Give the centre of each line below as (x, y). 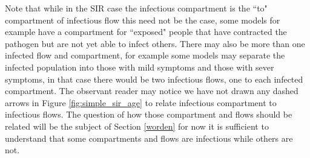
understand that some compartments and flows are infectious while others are (149, 138)
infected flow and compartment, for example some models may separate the (145, 55)
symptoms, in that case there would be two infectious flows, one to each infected (154, 79)
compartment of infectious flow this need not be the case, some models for (143, 20)
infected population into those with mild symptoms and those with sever (140, 67)
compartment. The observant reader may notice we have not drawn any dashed (152, 91)
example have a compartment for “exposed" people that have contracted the (146, 32)
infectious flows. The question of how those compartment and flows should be (149, 114)
